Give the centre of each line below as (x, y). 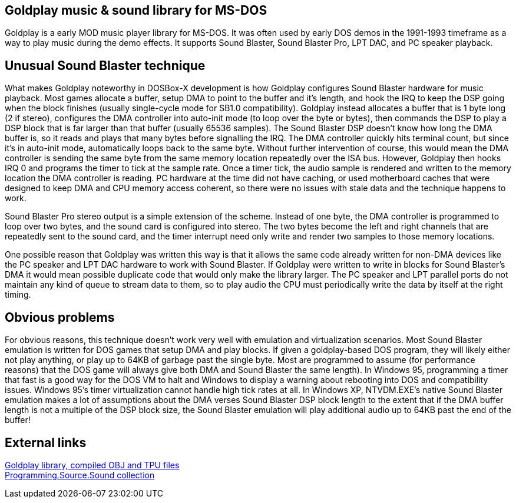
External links (46, 442)
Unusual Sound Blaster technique (105, 65)
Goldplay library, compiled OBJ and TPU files (92, 465)
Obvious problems (60, 317)
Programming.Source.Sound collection (80, 475)
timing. (18, 295)
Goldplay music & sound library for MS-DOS (136, 10)
